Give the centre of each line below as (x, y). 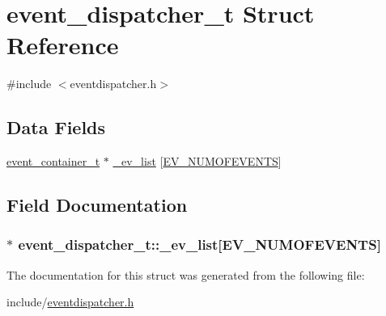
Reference (63, 45)
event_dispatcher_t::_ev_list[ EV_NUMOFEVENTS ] (199, 244)
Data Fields (56, 127)
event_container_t (53, 161)
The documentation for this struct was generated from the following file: (186, 274)
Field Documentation (97, 205)
